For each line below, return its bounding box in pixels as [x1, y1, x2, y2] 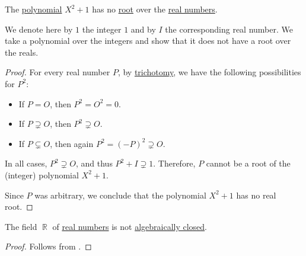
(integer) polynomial [5, 168, 79, 181]
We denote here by [5, 23, 73, 35]
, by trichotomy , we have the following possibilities [117, 66, 301, 78]
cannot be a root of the [206, 157, 291, 169]
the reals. [5, 46, 39, 58]
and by [130, 23, 156, 35]
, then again [50, 137, 94, 149]
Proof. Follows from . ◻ [5, 240, 92, 252]
